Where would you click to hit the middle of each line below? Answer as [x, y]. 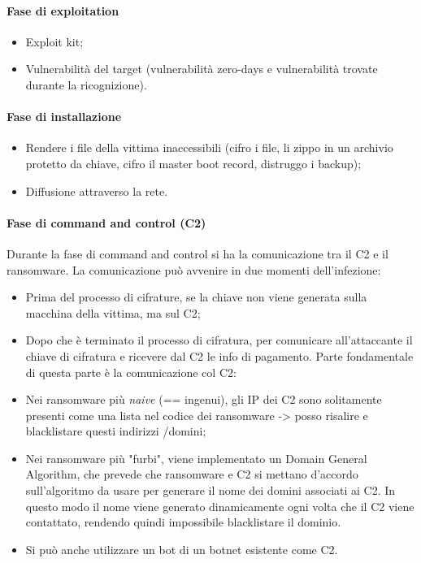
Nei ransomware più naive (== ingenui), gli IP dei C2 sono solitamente [204, 399]
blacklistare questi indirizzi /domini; [116, 431]
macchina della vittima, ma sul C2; [113, 312]
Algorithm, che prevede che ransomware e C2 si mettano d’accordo [192, 474]
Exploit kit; [54, 41]
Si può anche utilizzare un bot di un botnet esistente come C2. [182, 549]
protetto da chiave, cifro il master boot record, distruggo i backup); [193, 163]
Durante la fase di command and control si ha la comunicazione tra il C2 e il [197, 253]
